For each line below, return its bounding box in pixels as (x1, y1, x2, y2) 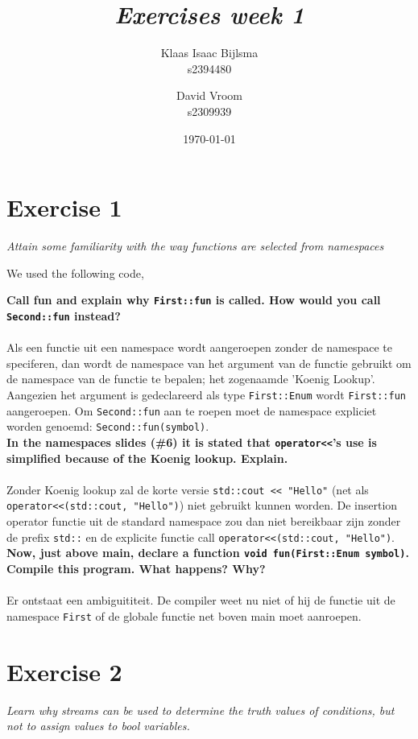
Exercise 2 (6, 654, 122, 687)
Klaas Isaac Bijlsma (160, 44, 259, 61)
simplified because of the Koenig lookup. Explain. (6, 449, 288, 466)
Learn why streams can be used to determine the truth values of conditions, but (6, 701, 395, 718)
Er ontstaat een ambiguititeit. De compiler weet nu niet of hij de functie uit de (6, 592, 395, 609)
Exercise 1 (6, 191, 122, 224)
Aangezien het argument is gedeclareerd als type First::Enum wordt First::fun (6, 386, 406, 403)
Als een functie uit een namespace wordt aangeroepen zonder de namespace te (6, 339, 393, 356)
